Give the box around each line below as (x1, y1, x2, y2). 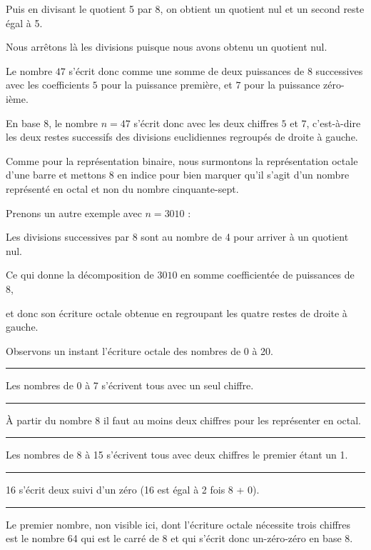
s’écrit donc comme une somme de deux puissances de (68, 63, 305, 78)
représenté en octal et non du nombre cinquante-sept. (6, 181, 239, 196)
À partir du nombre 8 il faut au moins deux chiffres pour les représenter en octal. (6, 412, 362, 427)
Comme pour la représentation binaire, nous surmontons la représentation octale (6, 153, 358, 168)
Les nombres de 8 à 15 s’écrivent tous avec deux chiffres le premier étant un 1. (6, 447, 348, 462)
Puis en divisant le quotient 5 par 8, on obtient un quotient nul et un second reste (6, 1, 365, 16)
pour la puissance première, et (101, 77, 233, 92)
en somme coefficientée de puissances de (181, 267, 355, 282)
